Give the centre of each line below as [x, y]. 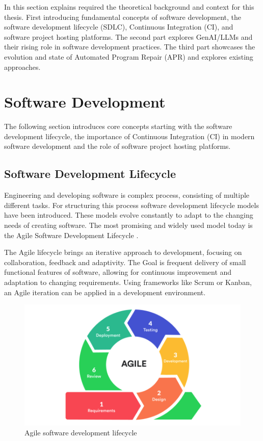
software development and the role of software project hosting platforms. [117, 146]
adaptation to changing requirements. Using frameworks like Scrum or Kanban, [128, 282]
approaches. [22, 67]
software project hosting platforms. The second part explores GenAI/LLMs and [128, 36]
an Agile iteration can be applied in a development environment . [105, 292]
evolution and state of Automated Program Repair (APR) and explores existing [129, 56]
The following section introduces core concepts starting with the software [118, 126]
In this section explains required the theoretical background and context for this [129, 7]
